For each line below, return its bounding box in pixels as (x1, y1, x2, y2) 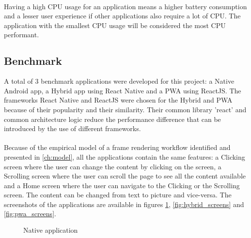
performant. (4, 30, 39, 40)
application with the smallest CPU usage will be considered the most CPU (4, 20, 226, 30)
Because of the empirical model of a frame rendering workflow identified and (4, 142, 231, 152)
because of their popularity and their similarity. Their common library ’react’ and (4, 104, 247, 114)
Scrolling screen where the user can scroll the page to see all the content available (4, 171, 246, 181)
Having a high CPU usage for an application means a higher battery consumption (4, 1, 247, 11)
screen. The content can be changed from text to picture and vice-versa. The (4, 190, 232, 200)
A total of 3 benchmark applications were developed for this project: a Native (4, 76, 235, 86)
